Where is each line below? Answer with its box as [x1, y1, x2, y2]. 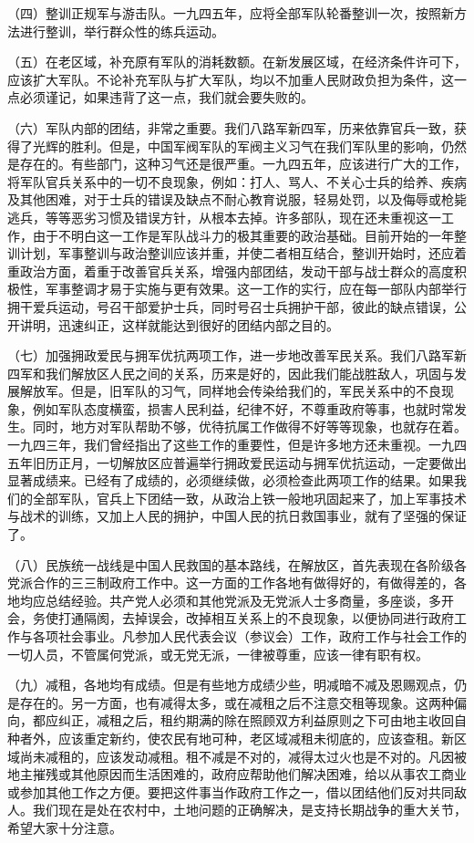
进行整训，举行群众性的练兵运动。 [19, 21, 224, 40]
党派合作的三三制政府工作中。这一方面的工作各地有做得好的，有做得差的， [7, 573, 454, 592]
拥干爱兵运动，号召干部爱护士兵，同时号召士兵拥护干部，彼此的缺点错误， [7, 297, 454, 316]
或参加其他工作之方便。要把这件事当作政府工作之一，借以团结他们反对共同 [7, 782, 454, 801]
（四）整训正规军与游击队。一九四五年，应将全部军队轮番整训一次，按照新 [7, 4, 454, 22]
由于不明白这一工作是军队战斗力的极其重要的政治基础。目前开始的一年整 [32, 225, 467, 245]
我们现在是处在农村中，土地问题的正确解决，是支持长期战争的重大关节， [32, 800, 467, 819]
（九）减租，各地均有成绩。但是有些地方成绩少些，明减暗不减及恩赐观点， [7, 675, 454, 694]
